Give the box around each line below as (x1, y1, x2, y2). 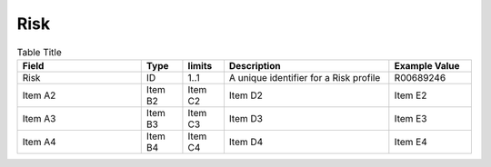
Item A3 (22, 112, 56, 124)
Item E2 (394, 89, 427, 102)
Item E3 (394, 112, 427, 124)
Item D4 (228, 135, 264, 148)
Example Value (394, 59, 460, 72)
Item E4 (394, 135, 427, 148)
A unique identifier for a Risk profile (228, 71, 381, 83)
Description (228, 59, 281, 72)
